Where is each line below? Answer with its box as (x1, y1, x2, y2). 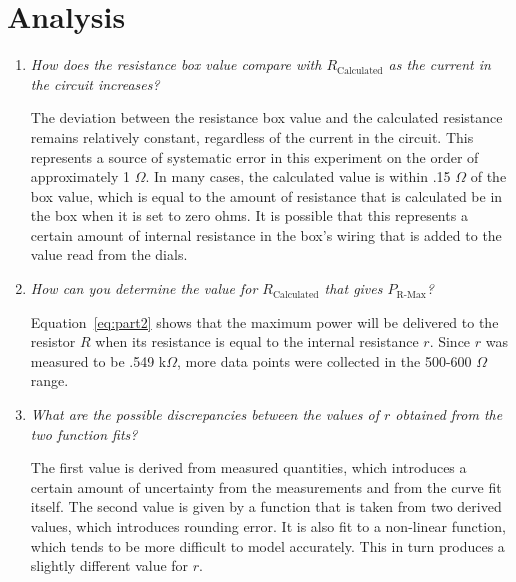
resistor (30, 331, 76, 352)
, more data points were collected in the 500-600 (177, 350, 472, 371)
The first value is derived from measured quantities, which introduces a (30, 457, 467, 478)
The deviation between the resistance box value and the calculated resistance (30, 107, 503, 128)
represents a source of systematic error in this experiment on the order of (30, 146, 479, 167)
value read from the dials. (30, 244, 188, 265)
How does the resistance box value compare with (30, 54, 322, 75)
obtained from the (395, 404, 503, 425)
